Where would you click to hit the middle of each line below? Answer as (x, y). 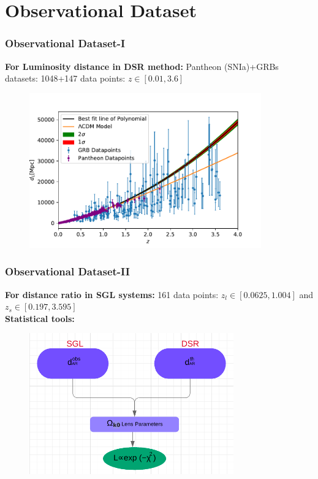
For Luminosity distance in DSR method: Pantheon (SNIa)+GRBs (142, 66)
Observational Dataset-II (67, 271)
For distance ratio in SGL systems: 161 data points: (112, 294)
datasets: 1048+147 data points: (65, 78)
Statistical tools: (40, 318)
